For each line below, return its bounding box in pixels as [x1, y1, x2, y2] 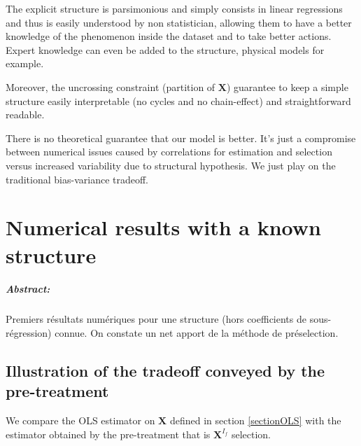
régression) [6, 325, 52, 340]
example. [6, 56, 44, 71]
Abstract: [6, 281, 50, 296]
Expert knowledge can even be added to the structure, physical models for [6, 42, 325, 57]
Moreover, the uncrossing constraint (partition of [6, 79, 215, 94]
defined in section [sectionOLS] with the [169, 413, 341, 428]
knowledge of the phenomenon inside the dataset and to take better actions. [6, 29, 332, 43]
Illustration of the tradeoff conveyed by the [6, 359, 325, 381]
